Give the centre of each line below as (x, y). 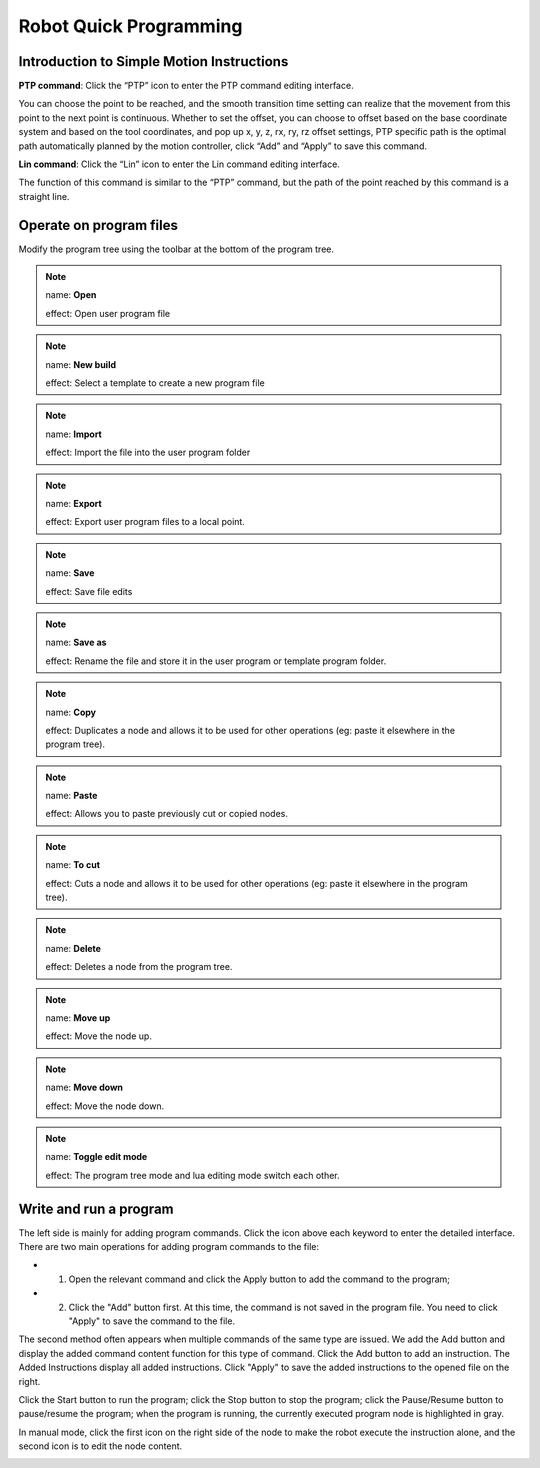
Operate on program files (98, 225)
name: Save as (76, 642)
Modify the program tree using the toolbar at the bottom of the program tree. (176, 249)
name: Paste (71, 796)
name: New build (81, 364)
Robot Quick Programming (130, 26)
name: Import (73, 434)
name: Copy (71, 712)
